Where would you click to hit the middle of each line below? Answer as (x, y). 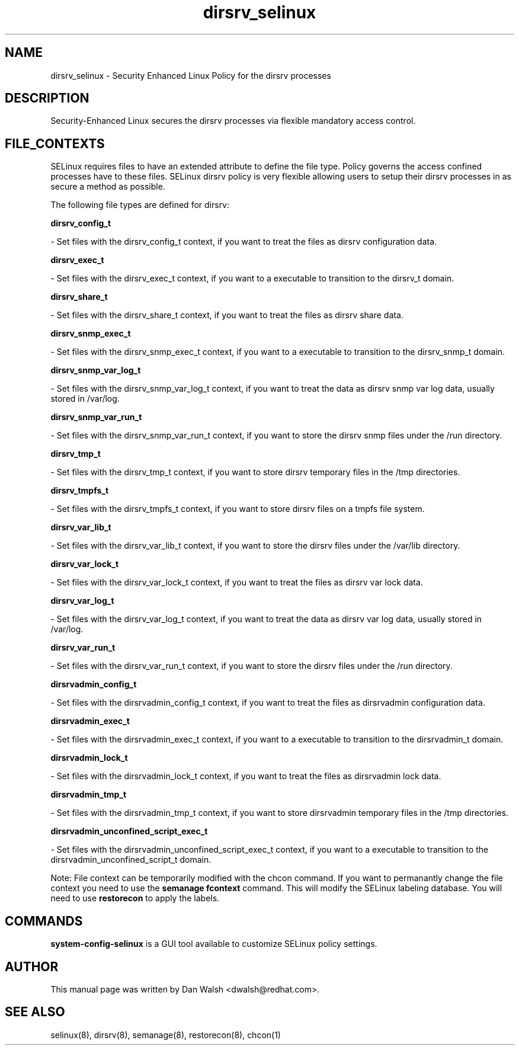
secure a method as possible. (108, 187)
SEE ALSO (35, 1012)
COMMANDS (44, 921)
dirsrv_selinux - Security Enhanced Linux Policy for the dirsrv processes (191, 75)
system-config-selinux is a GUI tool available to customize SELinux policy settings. (214, 944)
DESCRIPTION (47, 98)
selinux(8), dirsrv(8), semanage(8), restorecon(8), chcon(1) (166, 1035)
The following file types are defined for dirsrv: (140, 205)
